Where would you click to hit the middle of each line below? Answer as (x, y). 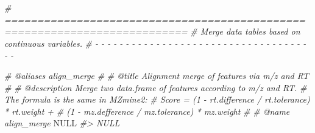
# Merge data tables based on (245, 31)
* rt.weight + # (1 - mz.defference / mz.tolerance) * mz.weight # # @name (147, 111)
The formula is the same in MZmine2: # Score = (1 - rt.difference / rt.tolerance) (157, 99)
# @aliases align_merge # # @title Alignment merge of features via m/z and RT (157, 75)
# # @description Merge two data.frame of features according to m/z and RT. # (156, 87)
